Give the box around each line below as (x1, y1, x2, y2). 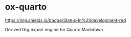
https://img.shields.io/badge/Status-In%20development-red (5, 17, 126, 23)
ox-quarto (5, 1, 47, 12)
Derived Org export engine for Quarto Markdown (5, 26, 104, 32)
